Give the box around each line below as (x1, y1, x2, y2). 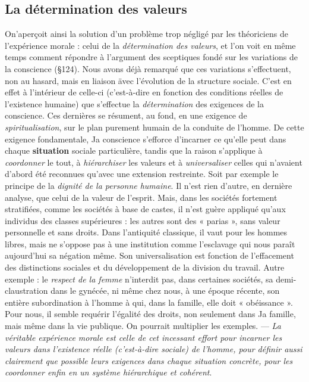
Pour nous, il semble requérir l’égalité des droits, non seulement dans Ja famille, (5, 308, 296, 320)
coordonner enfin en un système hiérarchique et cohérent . (5, 366, 212, 378)
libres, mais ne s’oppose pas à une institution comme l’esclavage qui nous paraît (5, 237, 295, 250)
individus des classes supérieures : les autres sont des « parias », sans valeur (5, 214, 280, 226)
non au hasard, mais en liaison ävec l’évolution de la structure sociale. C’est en (5, 74, 292, 86)
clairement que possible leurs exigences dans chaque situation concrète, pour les (5, 354, 293, 367)
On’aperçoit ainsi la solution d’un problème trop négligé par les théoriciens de (5, 27, 288, 40)
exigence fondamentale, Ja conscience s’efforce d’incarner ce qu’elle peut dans (5, 132, 286, 145)
